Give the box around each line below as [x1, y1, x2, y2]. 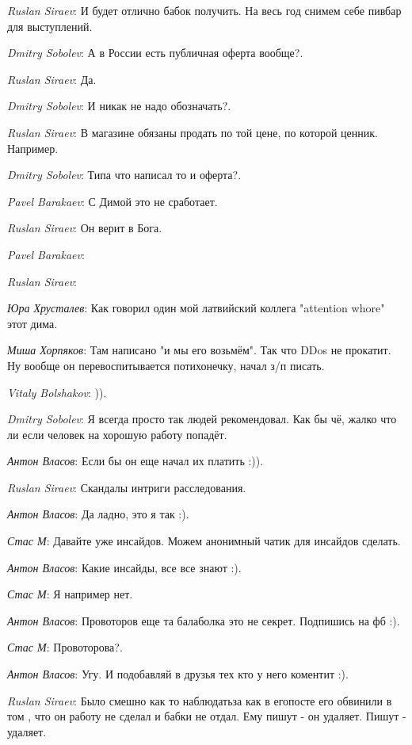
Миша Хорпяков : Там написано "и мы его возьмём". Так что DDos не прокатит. [7, 342, 391, 358]
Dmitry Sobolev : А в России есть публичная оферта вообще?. [7, 44, 303, 61]
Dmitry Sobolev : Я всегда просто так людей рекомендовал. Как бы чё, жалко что [7, 411, 397, 427]
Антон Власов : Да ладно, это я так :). [7, 506, 189, 522]
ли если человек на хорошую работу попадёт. [7, 426, 227, 442]
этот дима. [7, 315, 58, 331]
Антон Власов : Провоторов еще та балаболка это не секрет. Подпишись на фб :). [7, 612, 400, 628]
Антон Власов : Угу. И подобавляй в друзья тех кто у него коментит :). [7, 666, 349, 682]
